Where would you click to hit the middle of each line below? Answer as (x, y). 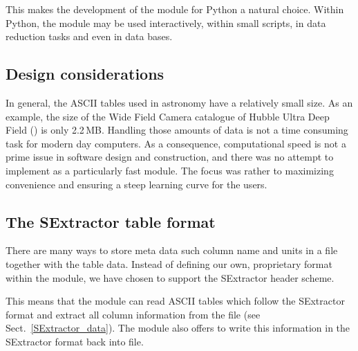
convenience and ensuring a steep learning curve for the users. (136, 184)
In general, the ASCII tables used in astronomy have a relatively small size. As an (179, 102)
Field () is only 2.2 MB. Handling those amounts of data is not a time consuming (177, 130)
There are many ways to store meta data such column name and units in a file (172, 250)
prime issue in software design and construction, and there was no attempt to (170, 157)
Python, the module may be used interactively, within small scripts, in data (166, 22)
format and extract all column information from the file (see (133, 314)
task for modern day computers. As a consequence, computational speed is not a (176, 143)
